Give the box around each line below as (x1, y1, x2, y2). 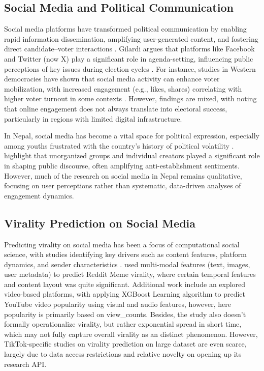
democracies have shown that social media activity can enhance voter (4, 73, 220, 84)
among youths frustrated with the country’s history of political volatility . (4, 140, 234, 151)
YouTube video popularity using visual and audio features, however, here (4, 299, 231, 309)
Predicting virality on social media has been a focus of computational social (4, 239, 240, 249)
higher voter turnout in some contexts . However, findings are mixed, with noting (4, 93, 257, 104)
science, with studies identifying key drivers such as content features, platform (4, 249, 247, 260)
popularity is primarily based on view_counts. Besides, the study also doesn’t (4, 308, 246, 319)
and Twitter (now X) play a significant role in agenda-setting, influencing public (4, 53, 253, 64)
